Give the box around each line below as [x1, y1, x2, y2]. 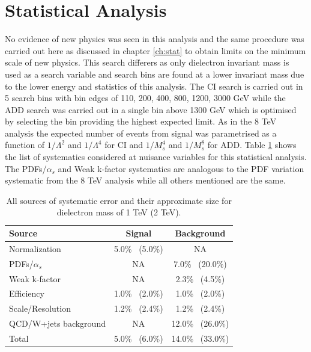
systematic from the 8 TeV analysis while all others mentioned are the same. [5, 174, 286, 187]
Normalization [9, 242, 61, 255]
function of [5, 138, 45, 151]
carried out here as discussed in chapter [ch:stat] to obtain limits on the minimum [5, 44, 306, 57]
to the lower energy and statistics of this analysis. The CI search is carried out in [5, 79, 303, 92]
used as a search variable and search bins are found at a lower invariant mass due [5, 67, 304, 80]
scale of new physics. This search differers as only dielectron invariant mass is [5, 56, 289, 69]
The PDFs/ [5, 162, 47, 174]
